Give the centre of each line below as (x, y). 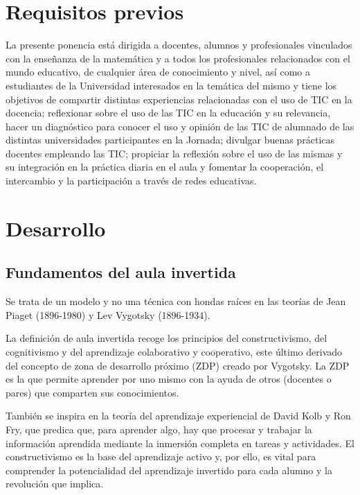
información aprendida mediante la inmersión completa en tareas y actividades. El (180, 443)
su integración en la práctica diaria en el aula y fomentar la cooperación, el (165, 167)
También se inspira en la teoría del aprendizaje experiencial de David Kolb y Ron (178, 416)
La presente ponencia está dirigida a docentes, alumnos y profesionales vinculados (179, 45)
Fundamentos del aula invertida (121, 272)
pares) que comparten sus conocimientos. (92, 392)
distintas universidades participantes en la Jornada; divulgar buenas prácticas (170, 140)
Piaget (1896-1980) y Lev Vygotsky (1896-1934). (108, 314)
